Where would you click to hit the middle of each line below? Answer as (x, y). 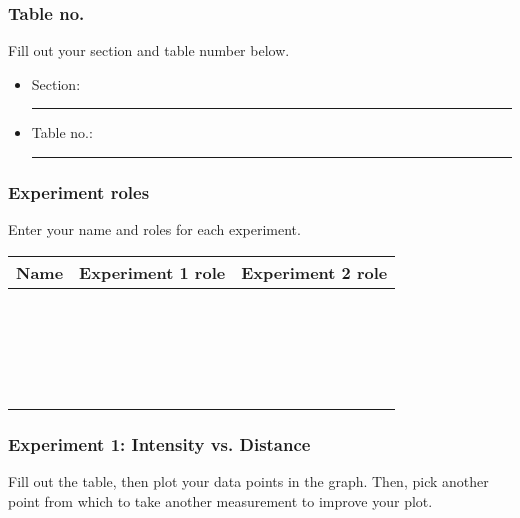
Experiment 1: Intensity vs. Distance (159, 443)
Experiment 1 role (152, 272)
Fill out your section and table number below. (149, 50)
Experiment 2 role (314, 272)
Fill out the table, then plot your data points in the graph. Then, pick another (248, 481)
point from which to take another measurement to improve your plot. (220, 500)
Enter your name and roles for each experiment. (154, 229)
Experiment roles (79, 191)
